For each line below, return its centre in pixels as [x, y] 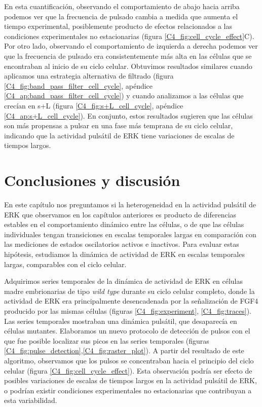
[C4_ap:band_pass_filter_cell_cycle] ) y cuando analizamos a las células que [124, 96]
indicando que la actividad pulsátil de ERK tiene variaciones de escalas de [119, 135]
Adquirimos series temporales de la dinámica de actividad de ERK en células [124, 281]
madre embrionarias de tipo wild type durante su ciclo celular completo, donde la [129, 291]
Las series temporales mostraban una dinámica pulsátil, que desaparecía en [121, 321]
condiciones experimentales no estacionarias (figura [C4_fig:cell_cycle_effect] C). [129, 36]
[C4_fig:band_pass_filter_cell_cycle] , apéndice [79, 85]
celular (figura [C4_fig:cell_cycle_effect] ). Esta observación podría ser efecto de [128, 370]
